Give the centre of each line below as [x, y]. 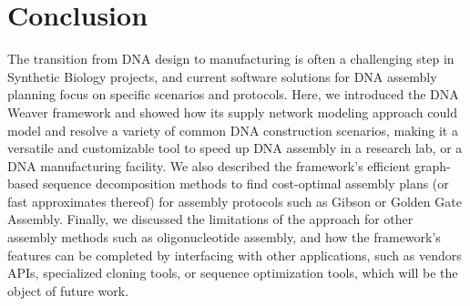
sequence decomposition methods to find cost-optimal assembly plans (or [245, 184]
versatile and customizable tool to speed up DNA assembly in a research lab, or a [235, 148]
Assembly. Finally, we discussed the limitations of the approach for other [210, 219]
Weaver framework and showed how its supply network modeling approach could [232, 112]
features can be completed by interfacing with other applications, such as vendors [235, 255]
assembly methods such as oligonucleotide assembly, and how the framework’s [224, 237]
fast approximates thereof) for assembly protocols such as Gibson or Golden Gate [235, 201]
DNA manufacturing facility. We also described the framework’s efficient [209, 165]
